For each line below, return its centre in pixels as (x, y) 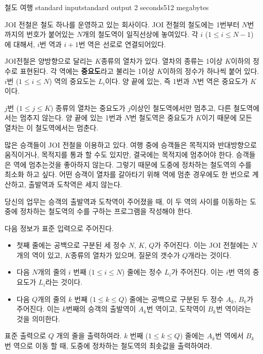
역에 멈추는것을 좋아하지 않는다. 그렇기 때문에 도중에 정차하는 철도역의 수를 (133, 164)
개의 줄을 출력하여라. (89, 336)
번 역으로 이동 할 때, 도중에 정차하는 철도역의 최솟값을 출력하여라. (108, 346)
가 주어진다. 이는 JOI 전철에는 (202, 245)
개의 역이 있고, (39, 255)
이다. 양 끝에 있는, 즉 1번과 (147, 81)
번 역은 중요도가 (223, 81)
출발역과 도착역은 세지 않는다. (75, 184)
